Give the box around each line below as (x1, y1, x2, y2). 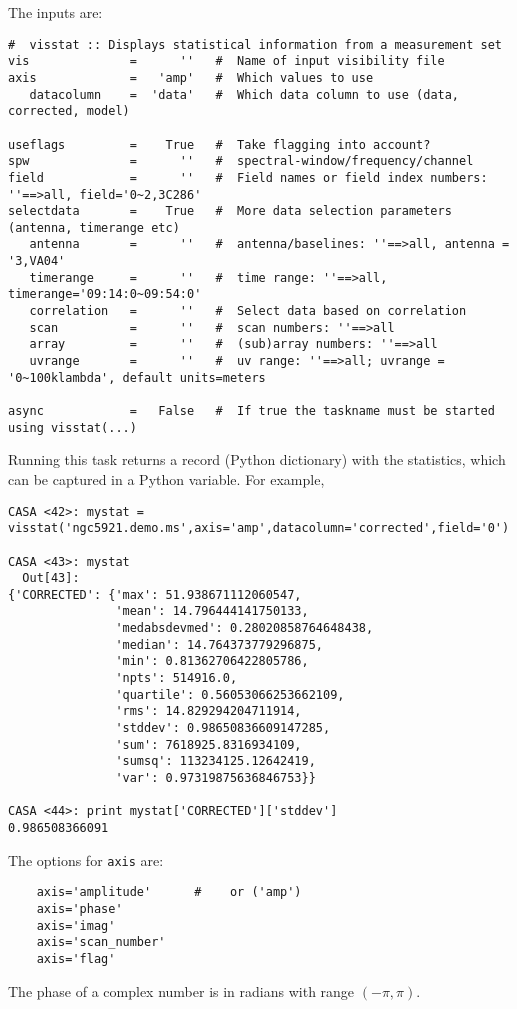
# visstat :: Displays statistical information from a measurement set (8, 37, 502, 52)
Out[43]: (22, 571, 80, 586)
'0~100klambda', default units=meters (8, 370, 266, 385)
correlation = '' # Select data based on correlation (29, 304, 467, 319)
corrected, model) (8, 104, 130, 119)
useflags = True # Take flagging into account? (8, 137, 431, 152)
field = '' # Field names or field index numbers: (8, 170, 488, 185)
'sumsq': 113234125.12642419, (115, 754, 316, 769)
